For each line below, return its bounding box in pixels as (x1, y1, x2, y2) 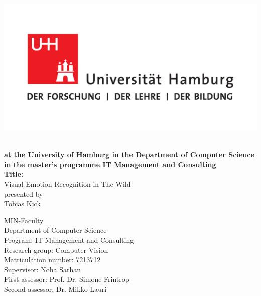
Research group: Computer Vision (4, 244, 108, 255)
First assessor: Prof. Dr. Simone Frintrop (4, 274, 129, 284)
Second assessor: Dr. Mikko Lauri (4, 283, 107, 294)
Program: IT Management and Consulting (4, 234, 134, 245)
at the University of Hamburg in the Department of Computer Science (4, 149, 254, 160)
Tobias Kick (4, 198, 41, 209)
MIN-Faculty (4, 215, 44, 225)
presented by (4, 188, 43, 199)
